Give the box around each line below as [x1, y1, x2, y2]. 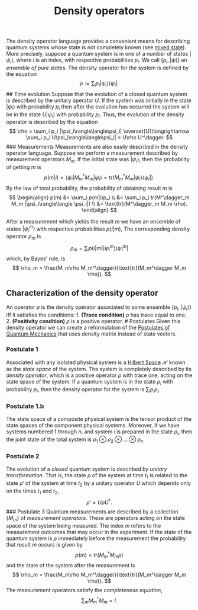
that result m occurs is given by [6, 541, 83, 548]
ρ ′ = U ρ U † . [86, 498, 112, 506]
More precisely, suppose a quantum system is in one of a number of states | [6, 50, 191, 58]
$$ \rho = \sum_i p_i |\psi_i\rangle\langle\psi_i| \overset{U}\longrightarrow [9, 127, 190, 135]
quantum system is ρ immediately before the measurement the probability [6, 535, 186, 542]
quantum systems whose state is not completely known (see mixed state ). [6, 44, 187, 51]
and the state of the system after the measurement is [6, 562, 135, 569]
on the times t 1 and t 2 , [6, 487, 59, 496]
